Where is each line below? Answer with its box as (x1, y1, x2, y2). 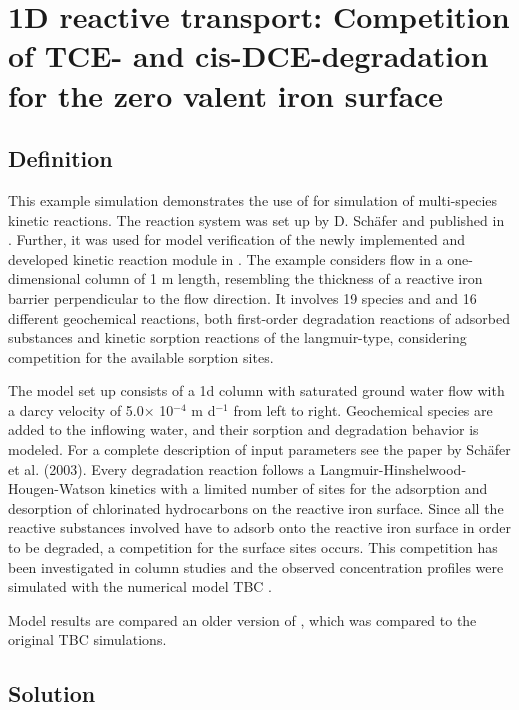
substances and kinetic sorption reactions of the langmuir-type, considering (8, 327, 467, 348)
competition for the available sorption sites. (8, 346, 274, 367)
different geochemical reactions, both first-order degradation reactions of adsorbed (8, 307, 510, 328)
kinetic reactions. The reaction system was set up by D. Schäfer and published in (8, 209, 505, 230)
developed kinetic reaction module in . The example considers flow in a (8, 248, 443, 269)
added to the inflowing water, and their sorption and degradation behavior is (8, 419, 479, 440)
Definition (8, 143, 113, 174)
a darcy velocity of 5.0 (8, 399, 144, 420)
